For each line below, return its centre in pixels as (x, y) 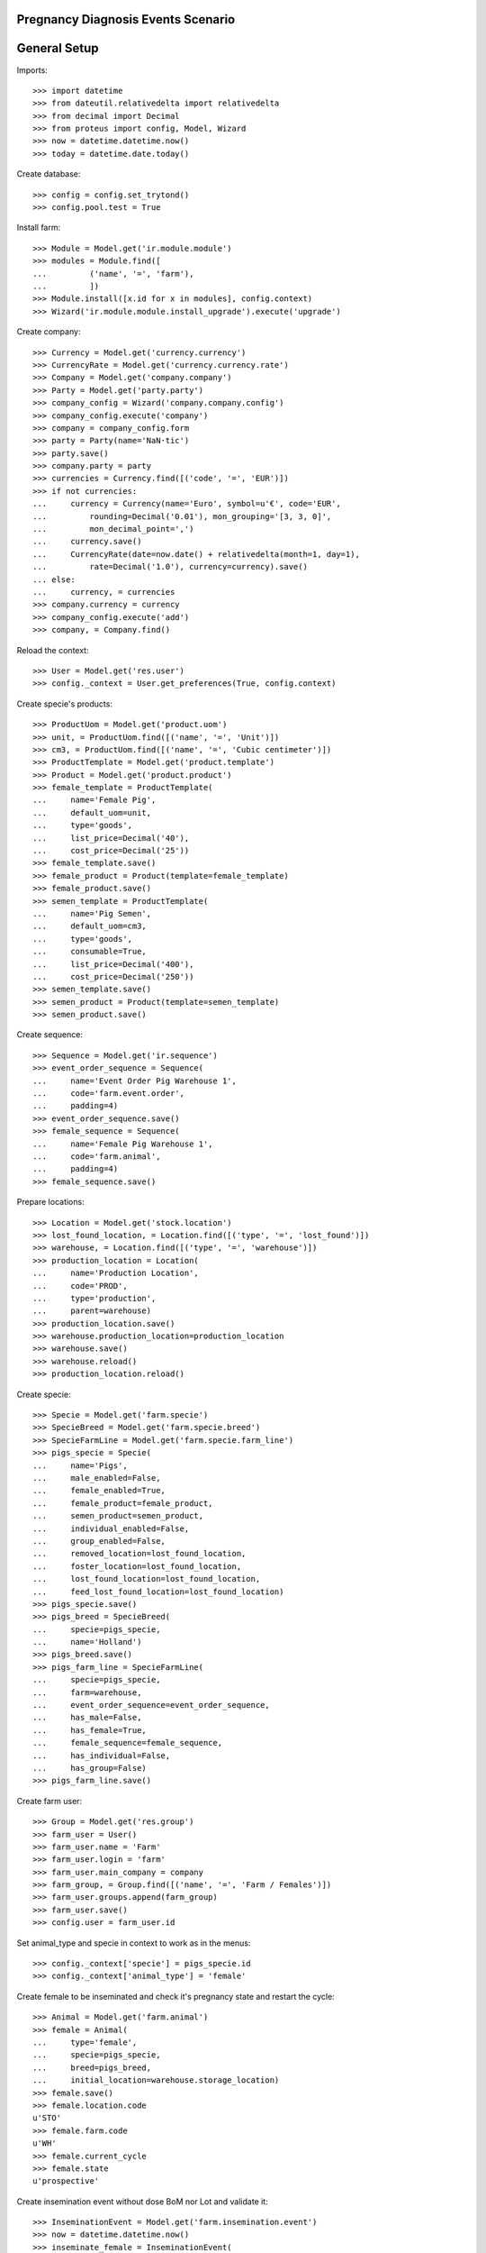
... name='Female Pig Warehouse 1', (123, 1144)
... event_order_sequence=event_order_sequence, (151, 1705)
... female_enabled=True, (99, 1491)
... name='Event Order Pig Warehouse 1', (135, 1081)
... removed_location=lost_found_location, (139, 1554)
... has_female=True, (90, 1730)
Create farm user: (49, 1801)
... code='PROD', (80, 1286)
